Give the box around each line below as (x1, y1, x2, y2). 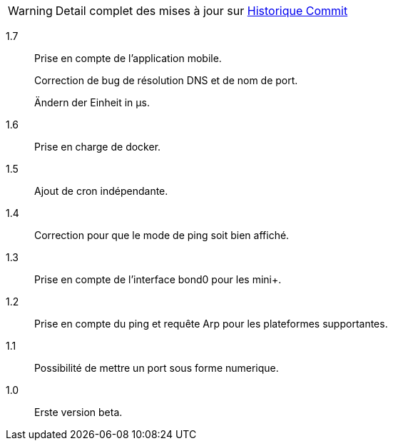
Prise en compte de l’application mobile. (34, 52, 222, 64)
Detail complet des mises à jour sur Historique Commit (55, 4, 348, 18)
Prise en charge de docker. (34, 141, 161, 153)
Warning (8, 4, 53, 18)
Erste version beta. (34, 406, 123, 418)
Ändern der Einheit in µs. (34, 96, 150, 108)
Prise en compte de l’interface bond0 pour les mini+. (34, 273, 282, 285)
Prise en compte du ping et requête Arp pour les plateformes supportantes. (34, 318, 388, 330)
